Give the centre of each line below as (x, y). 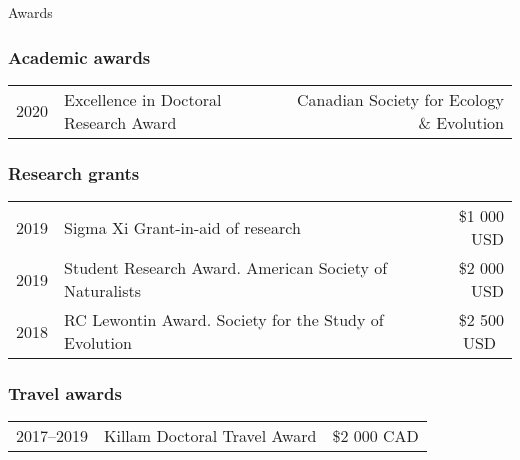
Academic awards (79, 56)
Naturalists (103, 291)
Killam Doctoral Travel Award (210, 436)
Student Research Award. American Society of (226, 268)
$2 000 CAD (375, 436)
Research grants (74, 172)
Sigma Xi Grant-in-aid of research (182, 227)
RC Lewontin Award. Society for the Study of (224, 320)
